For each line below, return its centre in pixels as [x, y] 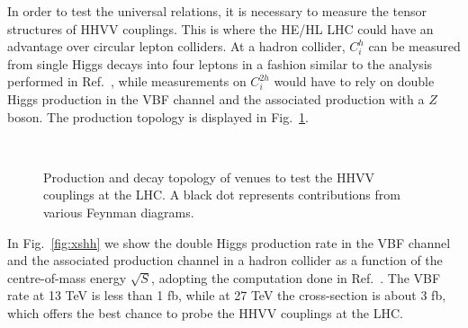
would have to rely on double [354, 81]
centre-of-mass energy [67, 277]
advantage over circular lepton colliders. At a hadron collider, [176, 46]
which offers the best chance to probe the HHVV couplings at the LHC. [205, 312]
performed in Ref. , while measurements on [127, 81]
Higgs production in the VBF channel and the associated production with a [216, 98]
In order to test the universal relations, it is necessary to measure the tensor [217, 11]
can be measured [414, 46]
